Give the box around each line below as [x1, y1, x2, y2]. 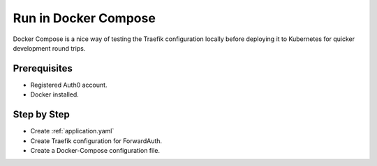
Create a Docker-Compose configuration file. [30, 146, 161, 154]
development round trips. [13, 44, 86, 52]
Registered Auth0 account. [30, 81, 108, 89]
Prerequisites [13, 63, 73, 74]
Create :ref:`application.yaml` [30, 127, 114, 135]
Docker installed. [30, 90, 80, 99]
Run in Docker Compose [13, 10, 156, 26]
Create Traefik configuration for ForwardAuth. [30, 136, 163, 145]
